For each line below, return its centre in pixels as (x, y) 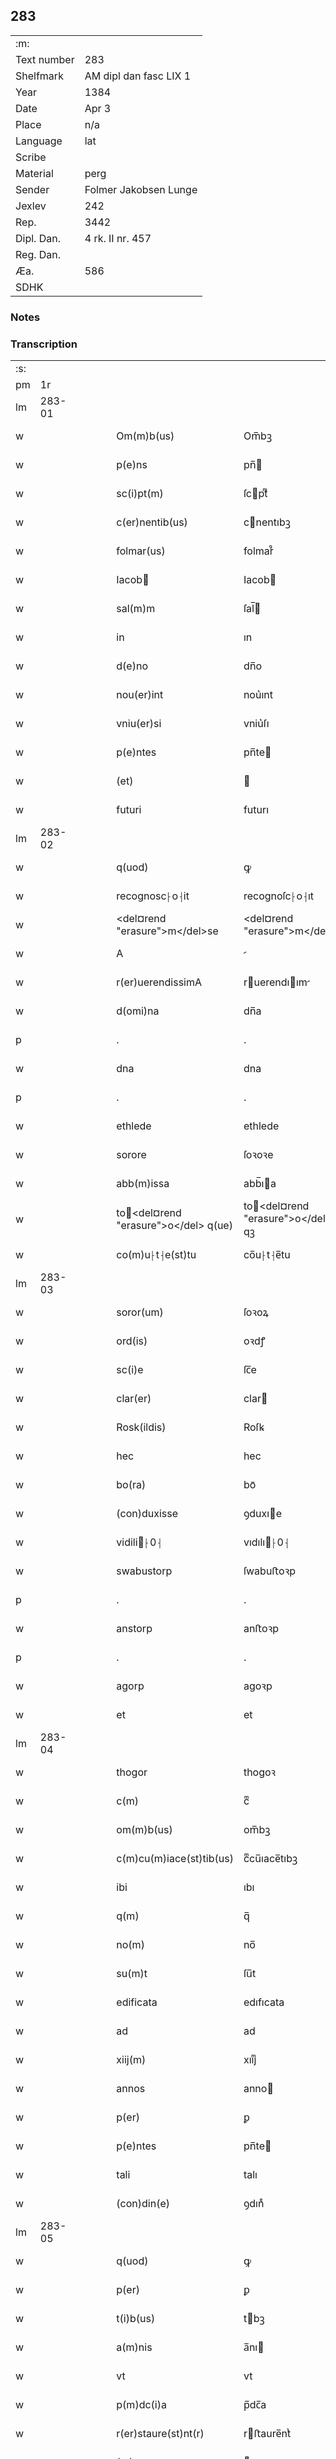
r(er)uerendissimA (159, 982)
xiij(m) (131, 2060)
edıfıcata (264, 2002)
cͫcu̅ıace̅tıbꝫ (270, 1859)
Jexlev (31, 206)
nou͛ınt (258, 695)
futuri (129, 810)
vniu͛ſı (256, 724)
